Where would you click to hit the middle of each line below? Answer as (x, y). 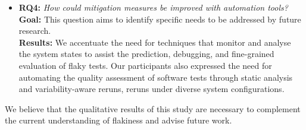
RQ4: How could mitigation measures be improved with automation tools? (153, 7)
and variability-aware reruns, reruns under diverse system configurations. (152, 89)
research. (35, 31)
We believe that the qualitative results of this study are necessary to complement (153, 108)
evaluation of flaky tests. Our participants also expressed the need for (145, 65)
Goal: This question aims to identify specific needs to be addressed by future (160, 19)
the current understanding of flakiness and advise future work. (118, 120)
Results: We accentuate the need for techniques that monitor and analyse (155, 42)
